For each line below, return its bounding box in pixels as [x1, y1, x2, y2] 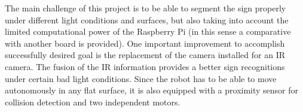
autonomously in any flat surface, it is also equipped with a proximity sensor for [5, 84, 299, 96]
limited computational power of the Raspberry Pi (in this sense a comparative [5, 25, 291, 38]
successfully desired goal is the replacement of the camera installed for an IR [5, 49, 285, 61]
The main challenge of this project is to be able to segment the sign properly [5, 2, 286, 14]
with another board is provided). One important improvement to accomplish [5, 37, 285, 49]
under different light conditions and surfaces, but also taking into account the [5, 13, 289, 26]
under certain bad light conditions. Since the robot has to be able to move [5, 72, 277, 84]
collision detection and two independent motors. [5, 95, 180, 108]
